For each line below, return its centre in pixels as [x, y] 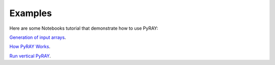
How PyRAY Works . [30, 47]
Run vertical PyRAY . [30, 56]
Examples [31, 13]
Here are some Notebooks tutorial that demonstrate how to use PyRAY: [84, 28]
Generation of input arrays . [38, 37]
